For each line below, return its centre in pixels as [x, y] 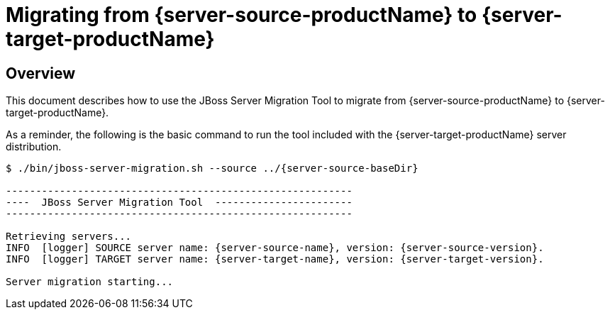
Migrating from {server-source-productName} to [242, 15]
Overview [41, 73]
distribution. [34, 147]
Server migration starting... [90, 282]
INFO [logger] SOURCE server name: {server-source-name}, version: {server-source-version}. [275, 248]
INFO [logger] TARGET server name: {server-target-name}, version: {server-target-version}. [275, 259]
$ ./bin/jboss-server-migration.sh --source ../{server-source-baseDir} [212, 168]
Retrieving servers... [69, 237]
